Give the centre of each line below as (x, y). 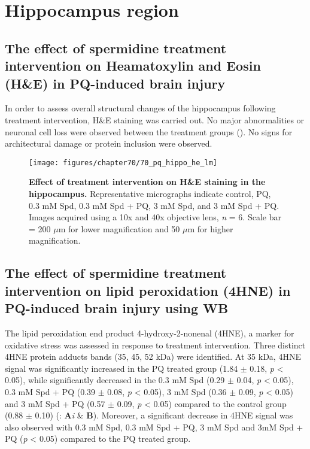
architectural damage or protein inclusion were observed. (109, 143)
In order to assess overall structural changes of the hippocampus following (140, 108)
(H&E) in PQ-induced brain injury (115, 83)
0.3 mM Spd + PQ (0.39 (50, 391)
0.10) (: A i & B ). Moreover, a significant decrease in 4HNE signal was (164, 415)
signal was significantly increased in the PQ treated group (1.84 (121, 368)
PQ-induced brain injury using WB (117, 308)
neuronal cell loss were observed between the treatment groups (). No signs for (149, 131)
